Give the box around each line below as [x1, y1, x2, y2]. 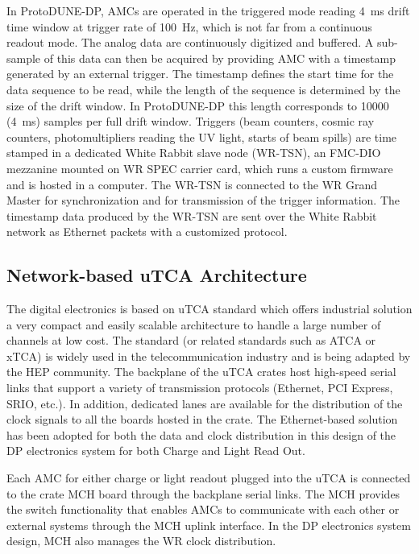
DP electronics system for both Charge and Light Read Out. [6, 442, 305, 459]
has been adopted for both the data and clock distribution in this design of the [6, 426, 396, 443]
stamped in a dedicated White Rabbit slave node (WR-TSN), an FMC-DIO [6, 144, 381, 161]
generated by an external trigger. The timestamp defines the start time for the [6, 65, 394, 82]
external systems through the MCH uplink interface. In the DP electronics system [6, 516, 411, 533]
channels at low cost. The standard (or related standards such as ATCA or [6, 332, 376, 349]
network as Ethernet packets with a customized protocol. [6, 223, 288, 240]
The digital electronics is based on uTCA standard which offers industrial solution [6, 300, 413, 317]
